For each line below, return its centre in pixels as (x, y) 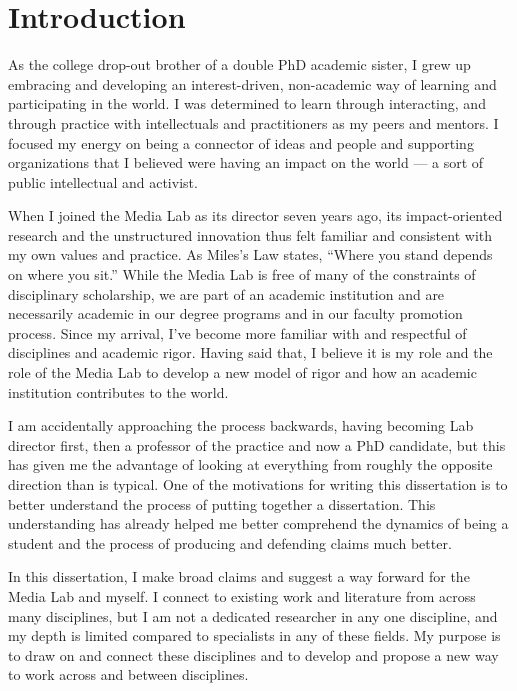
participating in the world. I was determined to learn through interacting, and (247, 103)
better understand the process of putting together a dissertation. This (222, 503)
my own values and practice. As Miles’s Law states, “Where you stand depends (250, 254)
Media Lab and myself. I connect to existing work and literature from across (242, 595)
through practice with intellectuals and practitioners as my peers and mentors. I (253, 122)
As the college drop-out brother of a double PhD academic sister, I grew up (239, 64)
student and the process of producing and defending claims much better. (230, 542)
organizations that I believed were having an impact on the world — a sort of (246, 162)
